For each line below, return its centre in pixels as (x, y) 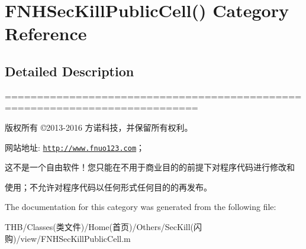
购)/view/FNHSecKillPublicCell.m (68, 238)
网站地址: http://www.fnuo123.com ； (75, 147)
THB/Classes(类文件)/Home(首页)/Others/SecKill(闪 (104, 226)
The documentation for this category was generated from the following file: (141, 207)
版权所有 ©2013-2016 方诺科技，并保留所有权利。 (99, 127)
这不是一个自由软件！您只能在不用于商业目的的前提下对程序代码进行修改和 (150, 167)
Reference (46, 33)
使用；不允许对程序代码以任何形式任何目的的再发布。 (108, 187)
